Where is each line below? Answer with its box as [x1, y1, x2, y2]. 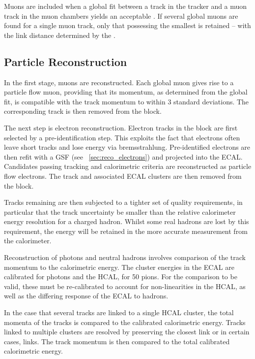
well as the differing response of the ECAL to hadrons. [4, 291, 169, 301]
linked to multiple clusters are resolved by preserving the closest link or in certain [4, 326, 250, 337]
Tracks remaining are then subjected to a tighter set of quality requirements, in [4, 197, 243, 207]
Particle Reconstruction [4, 54, 127, 69]
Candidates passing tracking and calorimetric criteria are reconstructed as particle [4, 161, 252, 171]
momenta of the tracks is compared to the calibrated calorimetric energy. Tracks [4, 317, 246, 327]
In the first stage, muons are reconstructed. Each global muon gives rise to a [4, 77, 234, 87]
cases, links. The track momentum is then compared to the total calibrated [4, 336, 230, 346]
